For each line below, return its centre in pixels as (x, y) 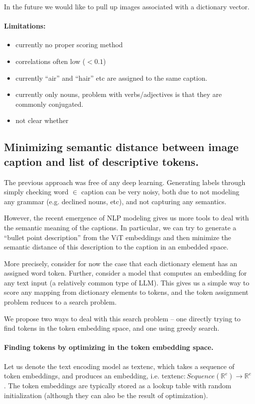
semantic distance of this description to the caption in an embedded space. (116, 247)
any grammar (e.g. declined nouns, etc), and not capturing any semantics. (115, 201)
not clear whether (42, 120)
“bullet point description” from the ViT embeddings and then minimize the (118, 237)
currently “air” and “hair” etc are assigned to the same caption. (111, 78)
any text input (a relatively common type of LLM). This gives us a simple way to (127, 282)
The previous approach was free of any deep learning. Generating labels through (125, 182)
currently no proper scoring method (69, 45)
